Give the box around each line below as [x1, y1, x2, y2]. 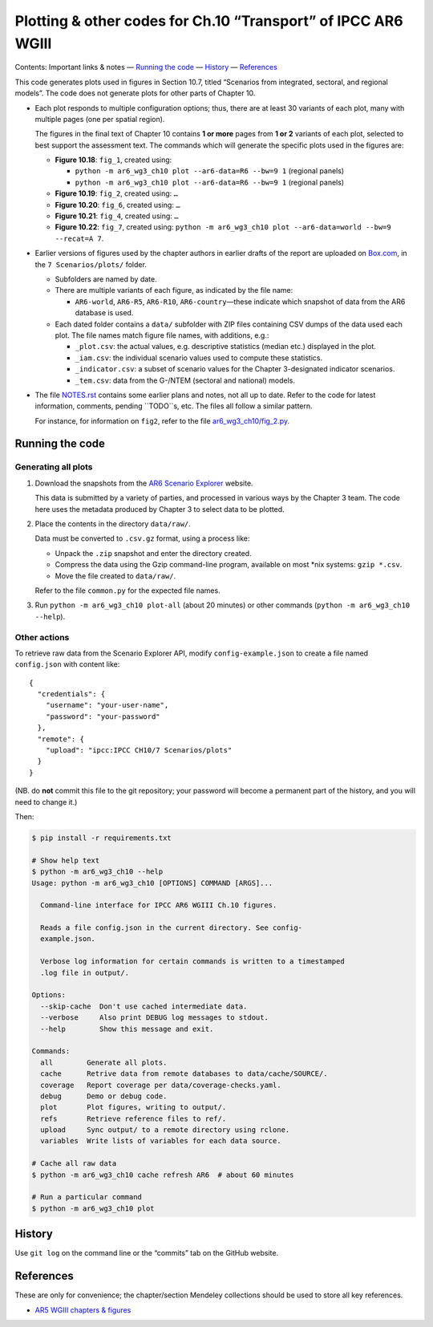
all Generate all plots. [40, 1057, 168, 1067]
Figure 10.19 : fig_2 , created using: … [55, 189, 178, 198]
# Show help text [31, 855, 100, 865]
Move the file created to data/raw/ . [55, 570, 176, 581]
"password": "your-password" [45, 712, 160, 721]
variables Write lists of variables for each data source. [40, 1136, 281, 1146]
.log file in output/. [40, 968, 130, 977]
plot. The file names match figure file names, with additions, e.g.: [55, 330, 269, 340]
